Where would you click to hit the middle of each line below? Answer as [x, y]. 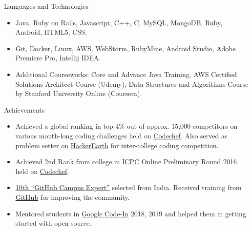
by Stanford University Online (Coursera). [79, 93]
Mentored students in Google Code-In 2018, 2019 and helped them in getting [131, 213]
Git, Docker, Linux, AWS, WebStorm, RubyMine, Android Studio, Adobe [126, 48]
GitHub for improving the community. [73, 197]
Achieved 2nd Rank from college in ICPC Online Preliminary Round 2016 [126, 162]
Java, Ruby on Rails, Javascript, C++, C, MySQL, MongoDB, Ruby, [119, 22]
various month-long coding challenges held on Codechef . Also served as [121, 135]
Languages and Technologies [46, 6]
